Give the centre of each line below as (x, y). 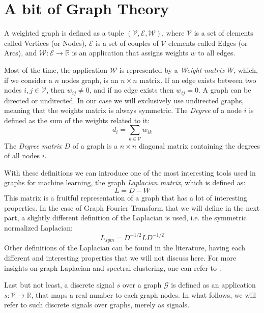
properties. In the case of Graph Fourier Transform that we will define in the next (132, 207)
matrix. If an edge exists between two (198, 80)
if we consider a (28, 80)
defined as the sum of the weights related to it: (77, 120)
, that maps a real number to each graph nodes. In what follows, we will (144, 294)
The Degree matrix (33, 145)
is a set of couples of (127, 42)
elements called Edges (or (208, 42)
